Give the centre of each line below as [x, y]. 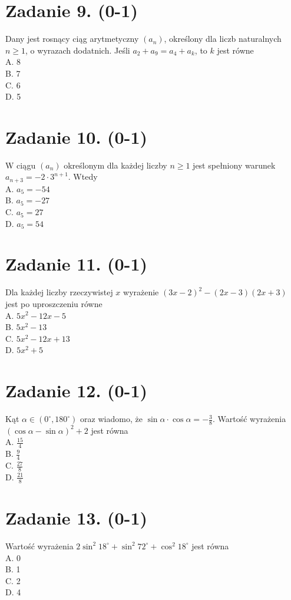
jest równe [235, 50]
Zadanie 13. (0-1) [76, 517]
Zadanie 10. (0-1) [76, 136]
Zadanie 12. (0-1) [76, 390]
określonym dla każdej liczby [115, 165]
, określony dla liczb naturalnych [223, 39]
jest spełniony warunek [234, 165]
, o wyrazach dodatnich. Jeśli [78, 50]
